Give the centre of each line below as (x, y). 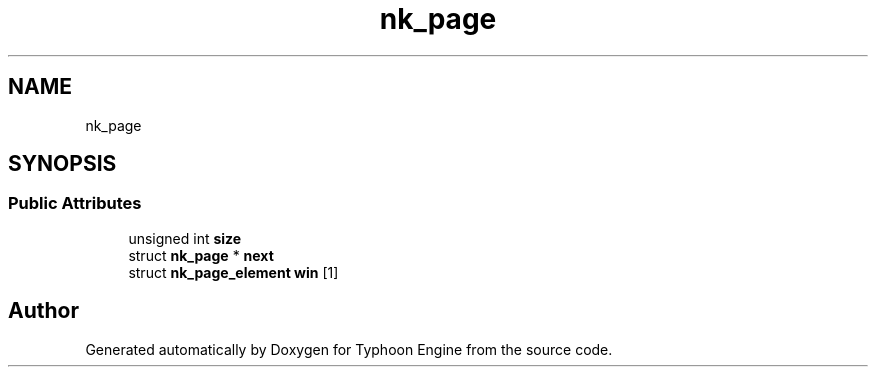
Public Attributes (75, 203)
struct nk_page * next (201, 255)
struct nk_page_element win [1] (233, 272)
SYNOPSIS (62, 164)
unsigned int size (185, 238)
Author (43, 311)
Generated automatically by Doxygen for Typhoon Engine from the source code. (349, 349)
